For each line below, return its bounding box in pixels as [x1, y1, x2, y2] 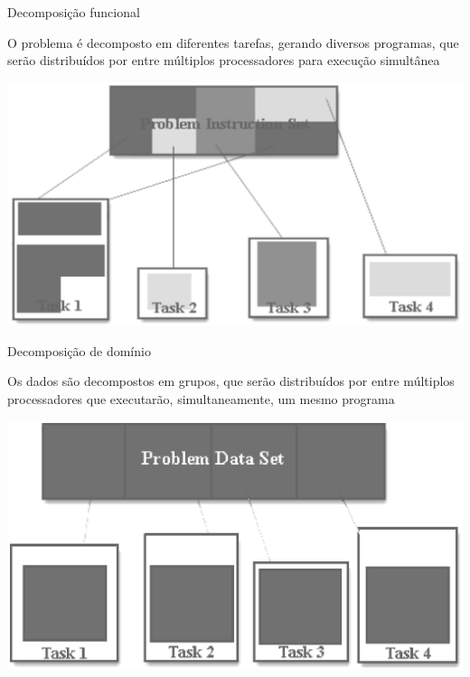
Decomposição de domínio [7, 341, 151, 360]
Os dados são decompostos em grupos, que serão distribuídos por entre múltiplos [7, 371, 455, 390]
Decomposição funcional [7, 3, 140, 21]
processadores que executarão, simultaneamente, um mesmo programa [7, 389, 395, 408]
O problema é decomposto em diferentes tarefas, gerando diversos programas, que [7, 33, 459, 52]
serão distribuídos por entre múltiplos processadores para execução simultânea [7, 51, 440, 70]
